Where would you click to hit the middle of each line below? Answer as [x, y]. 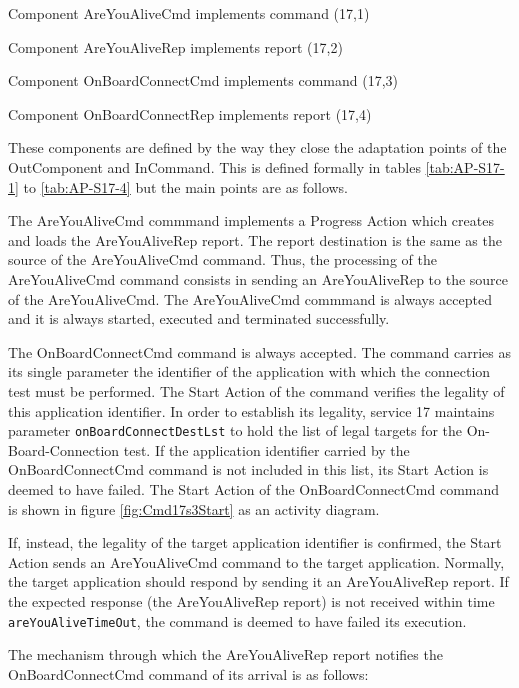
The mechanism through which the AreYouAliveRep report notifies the [225, 654]
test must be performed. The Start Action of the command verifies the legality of [256, 390]
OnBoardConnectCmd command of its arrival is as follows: [188, 673]
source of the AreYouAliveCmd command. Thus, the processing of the [222, 259]
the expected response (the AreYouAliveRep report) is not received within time [251, 600]
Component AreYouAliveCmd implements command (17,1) [189, 13]
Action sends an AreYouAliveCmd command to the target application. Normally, [256, 561]
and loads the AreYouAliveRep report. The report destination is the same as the [255, 239]
